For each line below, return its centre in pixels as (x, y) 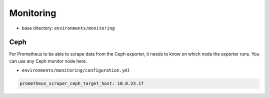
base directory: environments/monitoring (68, 28)
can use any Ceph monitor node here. (48, 61)
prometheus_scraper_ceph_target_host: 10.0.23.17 (82, 83)
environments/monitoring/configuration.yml (76, 70)
